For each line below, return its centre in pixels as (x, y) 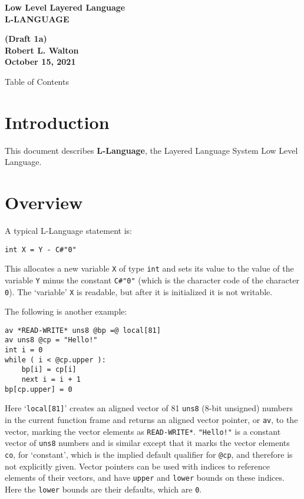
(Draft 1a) (26, 39)
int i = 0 (24, 350)
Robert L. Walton (42, 50)
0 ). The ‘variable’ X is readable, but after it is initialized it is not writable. (139, 291)
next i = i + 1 (51, 380)
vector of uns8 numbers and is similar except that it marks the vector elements (147, 443)
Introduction (57, 122)
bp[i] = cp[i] (49, 370)
